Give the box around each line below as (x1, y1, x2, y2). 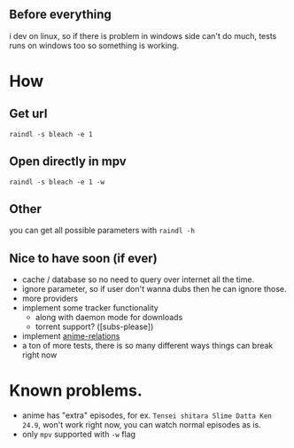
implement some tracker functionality (21, 303, 159, 313)
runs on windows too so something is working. (9, 40, 180, 51)
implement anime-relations (21, 331, 120, 342)
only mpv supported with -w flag (21, 429, 135, 440)
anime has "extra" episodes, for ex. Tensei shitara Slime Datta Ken (21, 410, 273, 420)
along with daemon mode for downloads (35, 312, 183, 323)
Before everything (9, 7, 112, 22)
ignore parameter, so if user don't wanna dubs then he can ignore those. (21, 284, 287, 295)
